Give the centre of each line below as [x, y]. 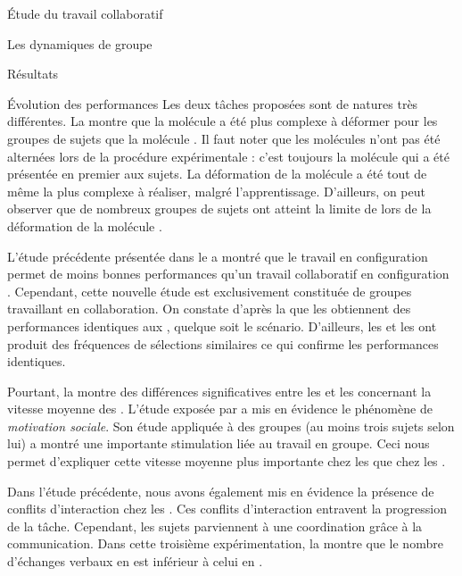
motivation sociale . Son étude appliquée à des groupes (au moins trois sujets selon [231, 426]
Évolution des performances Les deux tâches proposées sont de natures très [213, 103]
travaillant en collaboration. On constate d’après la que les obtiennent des [209, 309]
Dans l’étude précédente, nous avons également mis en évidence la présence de [221, 491]
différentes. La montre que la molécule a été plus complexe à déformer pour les [223, 121]
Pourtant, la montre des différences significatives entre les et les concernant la [219, 391]
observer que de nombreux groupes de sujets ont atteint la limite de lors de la [219, 209]
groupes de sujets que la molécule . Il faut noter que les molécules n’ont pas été [224, 138]
